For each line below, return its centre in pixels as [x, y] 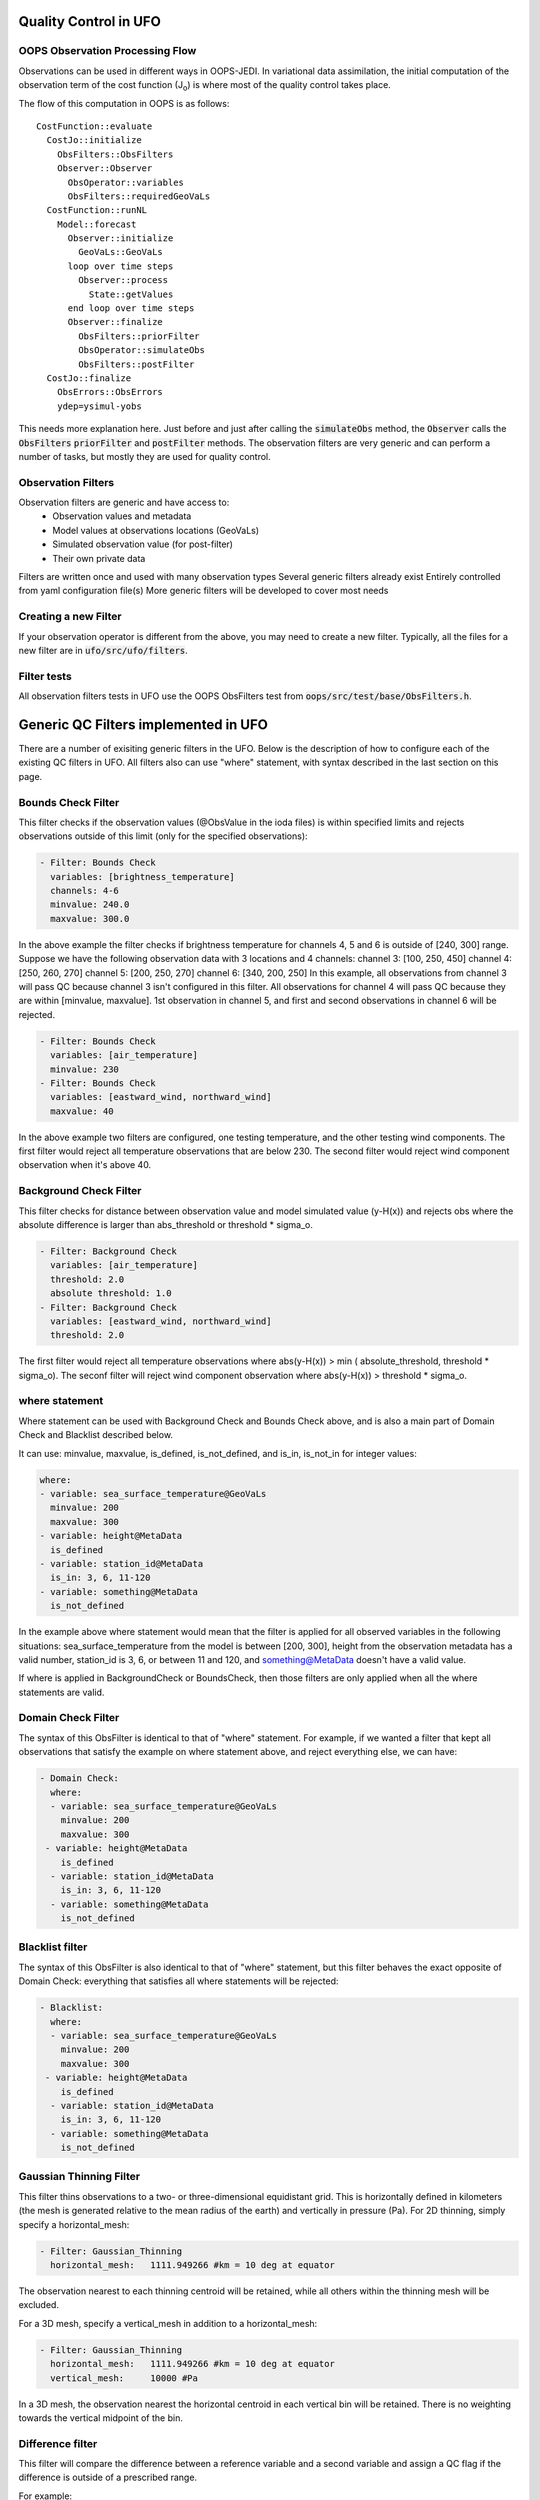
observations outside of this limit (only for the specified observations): [163, 836]
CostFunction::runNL [97, 210]
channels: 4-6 [85, 891]
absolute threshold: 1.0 [111, 1293]
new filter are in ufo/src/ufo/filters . [103, 650]
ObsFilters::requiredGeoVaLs [139, 196]
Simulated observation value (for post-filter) [143, 544]
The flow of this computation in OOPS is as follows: [124, 103]
